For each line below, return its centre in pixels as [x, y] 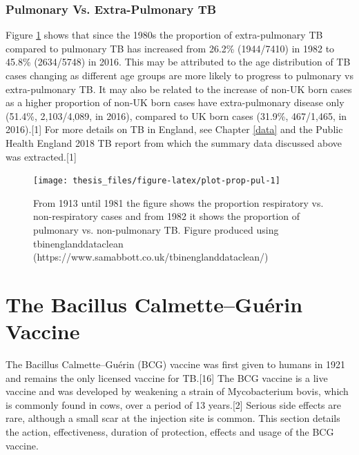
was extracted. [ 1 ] [41, 156]
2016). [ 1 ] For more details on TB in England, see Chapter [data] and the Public [174, 129]
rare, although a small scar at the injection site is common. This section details [173, 418]
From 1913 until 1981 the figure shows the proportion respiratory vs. [178, 202]
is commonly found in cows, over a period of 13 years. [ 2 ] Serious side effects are [173, 404]
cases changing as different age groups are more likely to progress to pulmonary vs [179, 75]
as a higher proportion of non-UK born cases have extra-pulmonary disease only [175, 102]
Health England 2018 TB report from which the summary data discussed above [174, 142]
